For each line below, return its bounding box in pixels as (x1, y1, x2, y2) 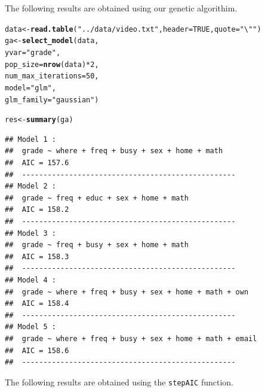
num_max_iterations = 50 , (5, 72, 99, 81)
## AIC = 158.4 (5, 299, 69, 308)
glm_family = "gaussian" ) (5, 95, 99, 104)
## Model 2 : (5, 182, 56, 191)
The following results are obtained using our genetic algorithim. (5, 2, 238, 14)
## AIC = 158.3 (5, 252, 69, 261)
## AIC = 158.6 (5, 346, 69, 355)
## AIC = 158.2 (5, 205, 69, 214)
